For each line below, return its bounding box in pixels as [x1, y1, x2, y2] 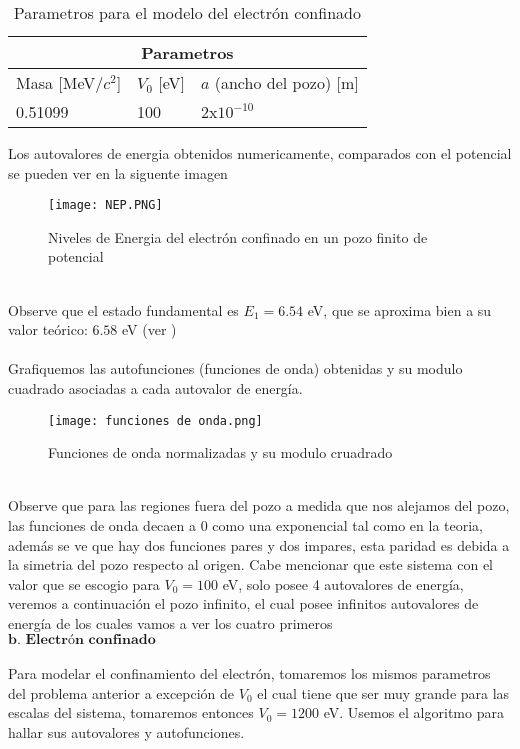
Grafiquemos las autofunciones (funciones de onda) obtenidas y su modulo [8, 358, 463, 379]
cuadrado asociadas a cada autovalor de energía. [8, 378, 303, 398]
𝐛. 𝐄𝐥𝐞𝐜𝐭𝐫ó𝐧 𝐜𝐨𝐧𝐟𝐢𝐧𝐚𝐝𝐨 [8, 632, 156, 647]
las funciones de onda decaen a [8, 515, 196, 536]
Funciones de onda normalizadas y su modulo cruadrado [48, 442, 393, 463]
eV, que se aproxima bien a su [307, 299, 492, 320]
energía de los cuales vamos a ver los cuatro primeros [8, 613, 333, 633]
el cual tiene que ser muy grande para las [257, 682, 510, 703]
